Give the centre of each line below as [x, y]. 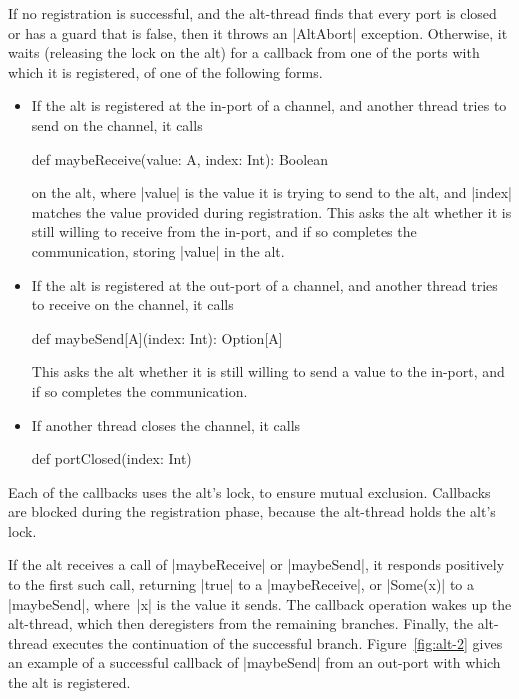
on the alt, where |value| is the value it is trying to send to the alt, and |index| [271, 192]
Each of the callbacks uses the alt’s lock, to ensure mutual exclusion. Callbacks [249, 491]
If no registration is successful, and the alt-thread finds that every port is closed [252, 13]
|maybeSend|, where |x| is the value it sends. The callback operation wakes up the [260, 603]
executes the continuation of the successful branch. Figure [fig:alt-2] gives [277, 642]
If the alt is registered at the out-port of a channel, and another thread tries [264, 284]
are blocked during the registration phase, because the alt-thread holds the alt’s [252, 511]
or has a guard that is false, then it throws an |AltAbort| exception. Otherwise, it [258, 32]
